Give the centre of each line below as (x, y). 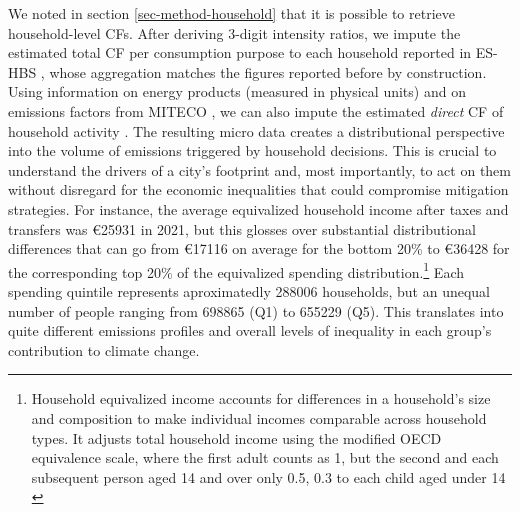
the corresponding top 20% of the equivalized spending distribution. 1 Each (236, 270)
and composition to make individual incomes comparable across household (259, 417)
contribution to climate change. (104, 349)
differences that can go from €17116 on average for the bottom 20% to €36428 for (259, 248)
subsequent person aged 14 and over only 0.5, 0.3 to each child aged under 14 (268, 476)
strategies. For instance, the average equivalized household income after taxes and (258, 208)
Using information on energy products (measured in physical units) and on (237, 91)
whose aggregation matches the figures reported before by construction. (268, 71)
